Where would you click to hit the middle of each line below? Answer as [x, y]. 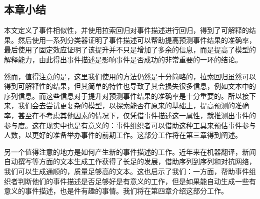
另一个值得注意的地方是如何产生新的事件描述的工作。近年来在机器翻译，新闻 [130, 151]
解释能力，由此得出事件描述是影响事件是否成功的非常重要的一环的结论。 [123, 59]
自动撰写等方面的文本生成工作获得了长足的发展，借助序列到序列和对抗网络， [130, 161]
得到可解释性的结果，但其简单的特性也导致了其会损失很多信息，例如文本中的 [130, 86]
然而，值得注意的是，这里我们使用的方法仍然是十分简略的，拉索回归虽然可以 [130, 76]
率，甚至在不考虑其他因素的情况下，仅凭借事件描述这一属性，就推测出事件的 [130, 115]
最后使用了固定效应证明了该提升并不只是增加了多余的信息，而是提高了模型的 [130, 50]
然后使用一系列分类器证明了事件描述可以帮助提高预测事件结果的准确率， [137, 40]
